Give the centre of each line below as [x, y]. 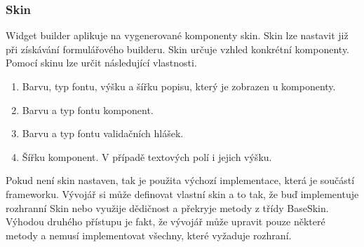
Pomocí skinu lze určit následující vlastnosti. [101, 63]
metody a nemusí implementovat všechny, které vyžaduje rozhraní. [149, 235]
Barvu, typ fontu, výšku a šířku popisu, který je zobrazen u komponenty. [179, 86]
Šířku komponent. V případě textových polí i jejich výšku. [147, 156]
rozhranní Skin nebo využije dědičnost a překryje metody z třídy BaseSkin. [167, 207]
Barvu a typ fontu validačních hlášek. [103, 133]
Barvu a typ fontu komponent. [88, 110]
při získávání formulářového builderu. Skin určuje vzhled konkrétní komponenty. [178, 49]
